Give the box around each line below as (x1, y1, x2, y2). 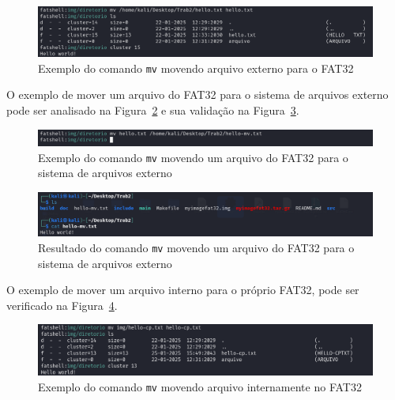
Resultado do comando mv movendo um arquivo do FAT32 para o (38, 239, 355, 255)
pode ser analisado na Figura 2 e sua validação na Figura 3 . (6, 102, 299, 119)
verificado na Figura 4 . (6, 296, 118, 313)
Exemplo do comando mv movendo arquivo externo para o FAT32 (38, 59, 354, 76)
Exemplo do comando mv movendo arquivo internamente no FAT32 (38, 378, 362, 394)
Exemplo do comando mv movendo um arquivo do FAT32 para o (38, 149, 348, 165)
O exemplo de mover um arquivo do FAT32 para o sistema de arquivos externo (6, 86, 389, 103)
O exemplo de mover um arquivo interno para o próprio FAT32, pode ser (6, 281, 359, 298)
